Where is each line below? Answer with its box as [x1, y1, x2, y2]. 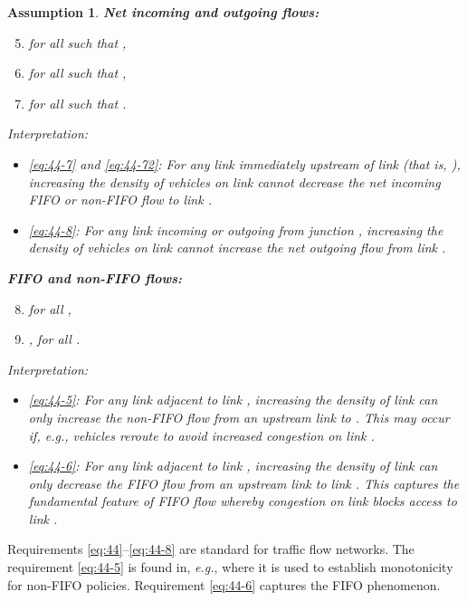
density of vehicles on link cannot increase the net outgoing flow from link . [28, 238, 446, 257]
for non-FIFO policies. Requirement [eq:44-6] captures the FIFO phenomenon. [7, 575, 441, 594]
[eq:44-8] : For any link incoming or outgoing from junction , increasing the [28, 220, 443, 239]
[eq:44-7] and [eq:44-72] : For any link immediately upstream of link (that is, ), [28, 154, 461, 173]
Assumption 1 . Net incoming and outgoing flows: [7, 3, 319, 21]
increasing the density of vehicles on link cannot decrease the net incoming [28, 172, 441, 191]
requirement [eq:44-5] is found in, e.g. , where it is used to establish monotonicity [7, 558, 453, 577]
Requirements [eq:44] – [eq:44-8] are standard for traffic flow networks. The [7, 539, 415, 558]
